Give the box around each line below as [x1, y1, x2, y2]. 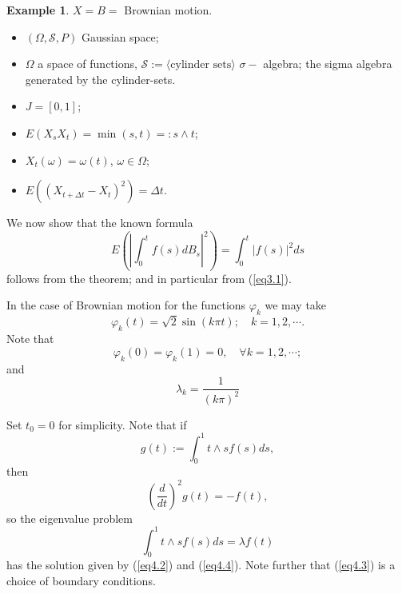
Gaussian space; [81, 28, 159, 45]
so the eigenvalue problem [6, 509, 133, 526]
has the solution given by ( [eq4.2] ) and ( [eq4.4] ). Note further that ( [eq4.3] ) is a [6, 556, 396, 573]
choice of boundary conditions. [6, 572, 156, 589]
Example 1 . [6, 2, 70, 18]
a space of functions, [38, 55, 137, 72]
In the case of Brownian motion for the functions [6, 297, 246, 313]
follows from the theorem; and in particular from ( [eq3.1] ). [6, 269, 292, 286]
